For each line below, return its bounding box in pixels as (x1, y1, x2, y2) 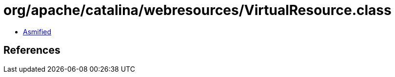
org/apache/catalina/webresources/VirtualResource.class (3, 2, 392, 18)
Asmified (23, 27, 52, 36)
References (3, 44, 60, 57)
